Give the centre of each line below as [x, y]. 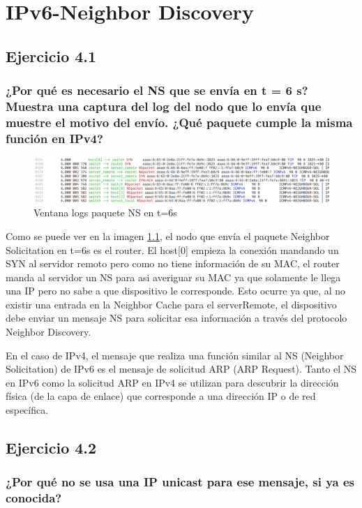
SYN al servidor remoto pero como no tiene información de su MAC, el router [173, 263]
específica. [27, 410]
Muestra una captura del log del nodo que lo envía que [164, 106]
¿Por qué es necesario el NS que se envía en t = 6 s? [157, 90]
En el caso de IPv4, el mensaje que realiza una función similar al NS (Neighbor [175, 355]
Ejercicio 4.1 [51, 55]
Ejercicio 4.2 [51, 448]
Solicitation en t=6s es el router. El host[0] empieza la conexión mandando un [172, 249]
